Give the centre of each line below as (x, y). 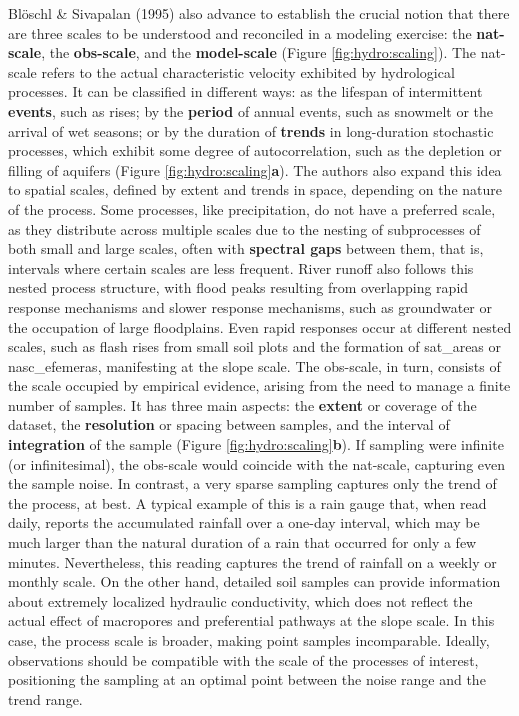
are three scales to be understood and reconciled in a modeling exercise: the (240, 32)
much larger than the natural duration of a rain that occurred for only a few (242, 542)
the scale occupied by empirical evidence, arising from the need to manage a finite (259, 385)
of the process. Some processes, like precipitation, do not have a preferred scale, (252, 208)
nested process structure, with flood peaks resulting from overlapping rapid (238, 287)
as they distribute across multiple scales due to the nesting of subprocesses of (244, 228)
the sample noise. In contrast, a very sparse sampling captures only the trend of (252, 483)
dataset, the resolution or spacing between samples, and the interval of (229, 424)
